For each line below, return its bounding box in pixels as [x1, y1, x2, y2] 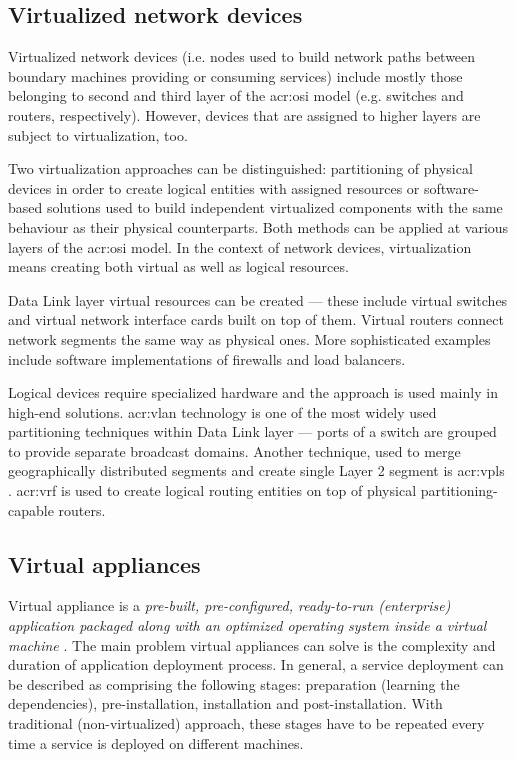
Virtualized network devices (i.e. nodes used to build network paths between [8, 46, 476, 67]
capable [8, 499, 54, 520]
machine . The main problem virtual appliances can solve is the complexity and [8, 634, 496, 655]
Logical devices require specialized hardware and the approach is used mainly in [8, 382, 498, 403]
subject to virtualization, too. [8, 124, 188, 145]
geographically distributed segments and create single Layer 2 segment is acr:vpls [8, 460, 505, 481]
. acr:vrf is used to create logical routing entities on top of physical [8, 480, 417, 501]
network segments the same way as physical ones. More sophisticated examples [8, 328, 491, 349]
